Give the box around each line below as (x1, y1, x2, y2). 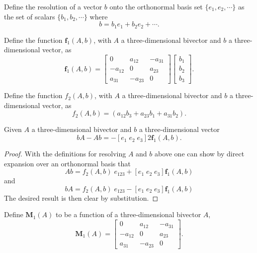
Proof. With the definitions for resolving (4, 148, 126, 159)
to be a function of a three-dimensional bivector (55, 209, 201, 220)
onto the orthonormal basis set (109, 1, 203, 11)
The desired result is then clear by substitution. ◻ (4, 192, 159, 203)
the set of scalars (4, 11, 55, 21)
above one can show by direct (154, 148, 245, 159)
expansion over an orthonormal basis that (4, 158, 131, 168)
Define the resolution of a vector (4, 1, 102, 11)
